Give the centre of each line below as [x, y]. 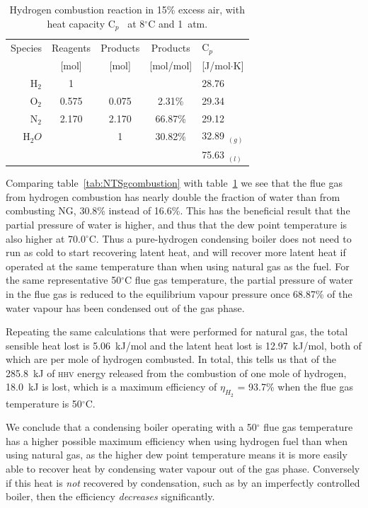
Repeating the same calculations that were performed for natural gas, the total [177, 331]
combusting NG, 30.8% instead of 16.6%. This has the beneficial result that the [178, 210]
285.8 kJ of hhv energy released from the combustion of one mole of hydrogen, [176, 373]
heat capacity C [81, 23]
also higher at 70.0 [46, 238]
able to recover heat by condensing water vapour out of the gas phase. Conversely [183, 469]
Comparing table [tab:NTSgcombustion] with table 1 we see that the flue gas [174, 183]
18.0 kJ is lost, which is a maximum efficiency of [111, 387]
